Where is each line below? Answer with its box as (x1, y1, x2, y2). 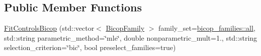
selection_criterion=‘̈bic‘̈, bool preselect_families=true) (4, 42, 176, 53)
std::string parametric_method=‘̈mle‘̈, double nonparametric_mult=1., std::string (4, 32, 257, 43)
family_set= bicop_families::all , (158, 23, 255, 33)
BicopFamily (106, 23, 145, 33)
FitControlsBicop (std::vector (4, 23, 95, 33)
